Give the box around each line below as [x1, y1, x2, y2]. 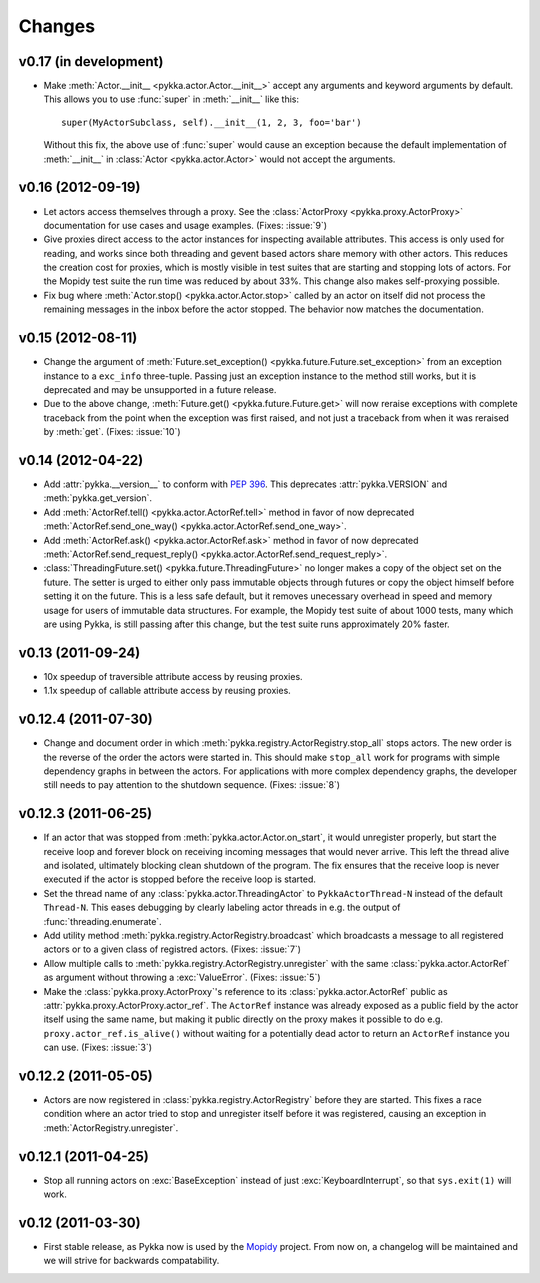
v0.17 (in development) [18, 53, 164, 70]
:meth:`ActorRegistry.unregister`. [43, 1121, 179, 1134]
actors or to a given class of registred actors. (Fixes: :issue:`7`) [43, 943, 302, 955]
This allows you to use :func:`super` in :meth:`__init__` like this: [43, 93, 300, 105]
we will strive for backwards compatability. [43, 1255, 220, 1267]
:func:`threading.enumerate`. [43, 915, 162, 927]
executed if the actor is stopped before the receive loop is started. [43, 873, 317, 885]
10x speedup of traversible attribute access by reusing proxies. [43, 670, 304, 682]
